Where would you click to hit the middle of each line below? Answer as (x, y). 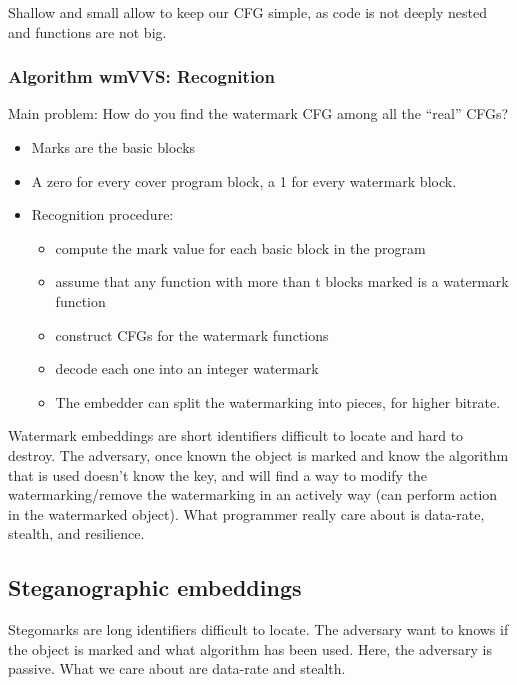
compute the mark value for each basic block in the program (240, 247)
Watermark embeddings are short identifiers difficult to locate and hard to (236, 435)
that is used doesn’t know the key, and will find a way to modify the (218, 474)
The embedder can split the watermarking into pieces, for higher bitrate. (278, 401)
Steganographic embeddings (155, 587)
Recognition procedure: (102, 214)
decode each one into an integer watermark (187, 368)
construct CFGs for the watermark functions (192, 334)
